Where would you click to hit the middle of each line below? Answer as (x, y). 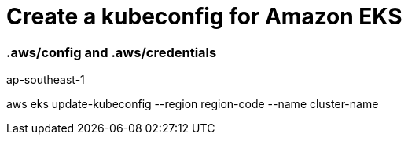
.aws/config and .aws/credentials (112, 52)
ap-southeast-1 (46, 80)
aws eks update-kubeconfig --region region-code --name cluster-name (193, 104)
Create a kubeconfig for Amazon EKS (204, 16)
